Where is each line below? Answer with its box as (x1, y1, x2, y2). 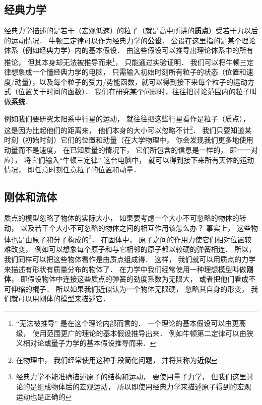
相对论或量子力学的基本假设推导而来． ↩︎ (23, 337, 156, 348)
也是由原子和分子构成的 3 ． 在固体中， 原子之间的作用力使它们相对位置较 (11, 233, 252, 244)
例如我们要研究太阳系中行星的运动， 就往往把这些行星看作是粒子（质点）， (4, 113, 250, 123)
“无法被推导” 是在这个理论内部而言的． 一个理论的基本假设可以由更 (16, 318, 239, 328)
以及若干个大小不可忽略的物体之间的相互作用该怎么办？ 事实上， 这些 (20, 222, 251, 233)
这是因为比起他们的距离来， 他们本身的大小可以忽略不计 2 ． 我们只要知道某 (4, 123, 252, 135)
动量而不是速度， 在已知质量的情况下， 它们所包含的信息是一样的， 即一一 (4, 145, 251, 155)
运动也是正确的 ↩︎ (16, 391, 72, 401)
